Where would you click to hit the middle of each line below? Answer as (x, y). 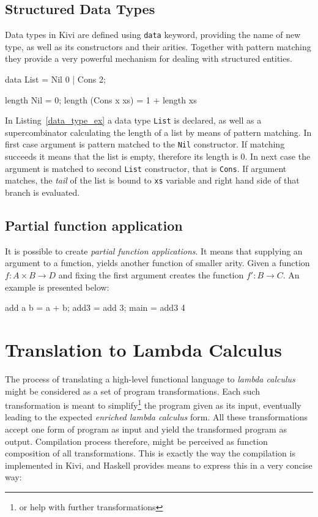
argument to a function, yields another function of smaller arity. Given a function (157, 263)
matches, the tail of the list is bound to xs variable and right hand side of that (152, 180)
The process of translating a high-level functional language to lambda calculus (150, 378)
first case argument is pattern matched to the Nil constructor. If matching (145, 144)
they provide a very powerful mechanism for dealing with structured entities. (149, 58)
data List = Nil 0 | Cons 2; (55, 79)
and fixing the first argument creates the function (151, 275)
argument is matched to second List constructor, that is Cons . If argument (146, 168)
